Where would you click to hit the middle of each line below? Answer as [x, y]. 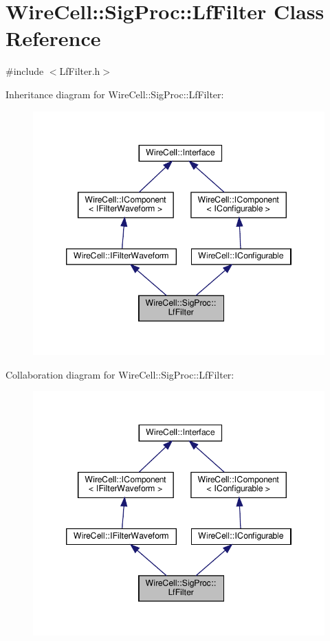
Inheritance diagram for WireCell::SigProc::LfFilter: [115, 94]
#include [25, 71]
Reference [53, 38]
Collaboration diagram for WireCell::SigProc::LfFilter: [120, 374]
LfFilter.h [80, 71]
